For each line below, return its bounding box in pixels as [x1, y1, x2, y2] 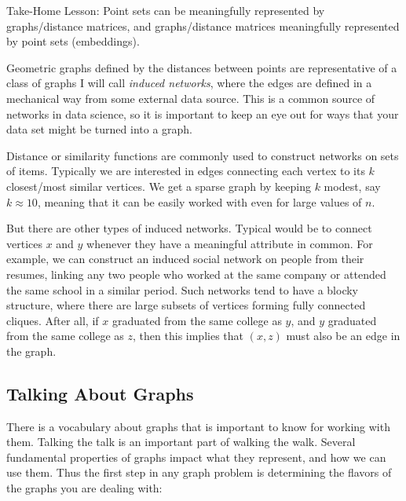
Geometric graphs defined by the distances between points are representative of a [6, 59, 397, 75]
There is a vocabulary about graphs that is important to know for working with [6, 418, 390, 434]
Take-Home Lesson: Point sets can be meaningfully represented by [6, 2, 325, 18]
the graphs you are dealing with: [6, 480, 163, 496]
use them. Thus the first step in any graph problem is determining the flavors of [6, 464, 392, 481]
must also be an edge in [286, 327, 401, 344]
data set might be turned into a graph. [6, 121, 193, 137]
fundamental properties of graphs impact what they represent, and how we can [6, 448, 386, 465]
